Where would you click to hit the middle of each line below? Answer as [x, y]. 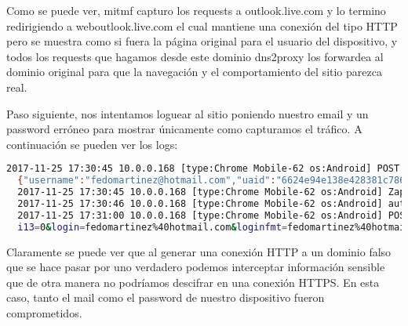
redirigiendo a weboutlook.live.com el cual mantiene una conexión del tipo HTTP [202, 25]
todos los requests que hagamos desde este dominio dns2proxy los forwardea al [195, 56]
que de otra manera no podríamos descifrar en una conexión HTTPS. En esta [193, 282]
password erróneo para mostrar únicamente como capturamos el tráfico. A [184, 129]
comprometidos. [44, 312]
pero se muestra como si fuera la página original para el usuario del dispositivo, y [202, 41]
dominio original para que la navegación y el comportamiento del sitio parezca [194, 72]
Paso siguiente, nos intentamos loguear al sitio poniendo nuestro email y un [188, 113]
